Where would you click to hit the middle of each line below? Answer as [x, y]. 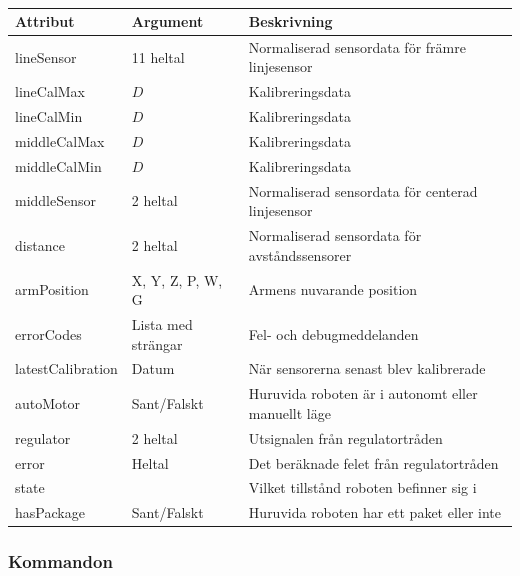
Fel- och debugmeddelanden [333, 333]
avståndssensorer [300, 254]
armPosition [52, 289]
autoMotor [48, 403]
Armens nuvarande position [333, 289]
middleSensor [56, 200]
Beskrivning [290, 21]
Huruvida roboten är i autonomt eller [363, 393]
